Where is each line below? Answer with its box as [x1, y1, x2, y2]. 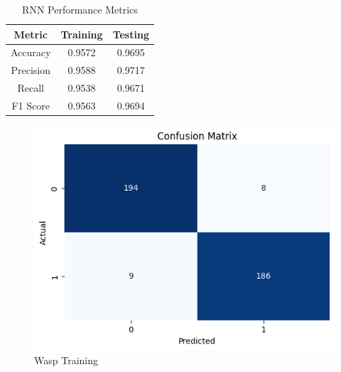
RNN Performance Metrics [22, 2, 138, 16]
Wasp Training [34, 353, 98, 368]
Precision [11, 63, 50, 78]
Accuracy [11, 45, 51, 60]
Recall [17, 80, 44, 95]
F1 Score [11, 97, 50, 112]
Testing [112, 26, 149, 41]
